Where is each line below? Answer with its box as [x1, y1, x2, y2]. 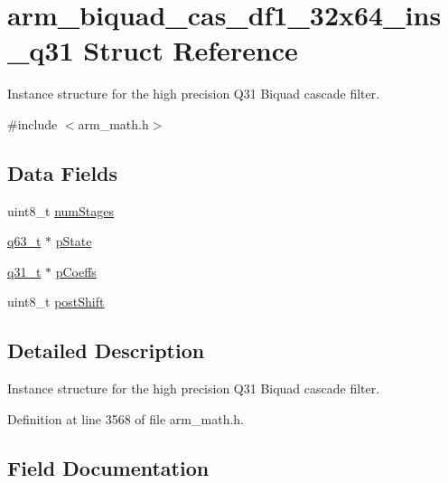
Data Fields [7, 158, 118, 186]
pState [55, 232, 92, 251]
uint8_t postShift [7, 292, 105, 311]
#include [7, 114, 58, 133]
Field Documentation [7, 453, 210, 481]
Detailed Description [7, 336, 205, 365]
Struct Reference [83, 32, 298, 69]
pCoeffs [55, 261, 97, 280]
